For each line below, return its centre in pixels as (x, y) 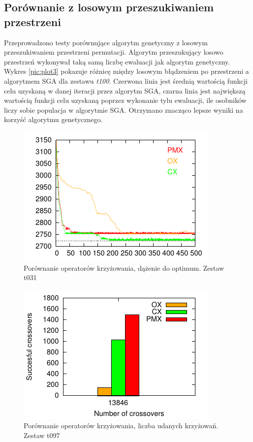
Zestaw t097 (42, 435)
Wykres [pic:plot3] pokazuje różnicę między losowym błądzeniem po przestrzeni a (126, 71)
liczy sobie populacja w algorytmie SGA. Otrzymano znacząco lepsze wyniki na (124, 110)
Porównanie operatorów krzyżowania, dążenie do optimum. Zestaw (124, 268)
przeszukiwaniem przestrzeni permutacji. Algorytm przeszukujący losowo (114, 52)
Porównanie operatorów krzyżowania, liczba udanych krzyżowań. (121, 426)
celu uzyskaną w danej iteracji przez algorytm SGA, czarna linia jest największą (125, 90)
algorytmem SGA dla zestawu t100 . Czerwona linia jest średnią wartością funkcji (126, 80)
